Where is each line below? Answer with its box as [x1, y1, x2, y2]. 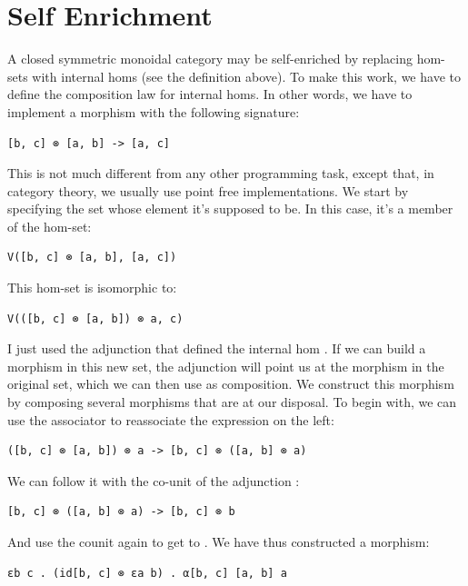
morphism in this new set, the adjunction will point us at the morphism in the [7, 356, 444, 375]
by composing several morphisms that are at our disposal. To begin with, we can [7, 392, 457, 412]
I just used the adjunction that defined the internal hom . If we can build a [7, 339, 426, 358]
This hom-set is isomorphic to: [7, 278, 177, 297]
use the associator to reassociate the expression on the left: [7, 410, 334, 429]
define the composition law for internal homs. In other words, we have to [7, 84, 413, 104]
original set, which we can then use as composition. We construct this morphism [7, 374, 454, 393]
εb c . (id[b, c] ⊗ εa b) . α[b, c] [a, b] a [7, 566, 287, 580]
